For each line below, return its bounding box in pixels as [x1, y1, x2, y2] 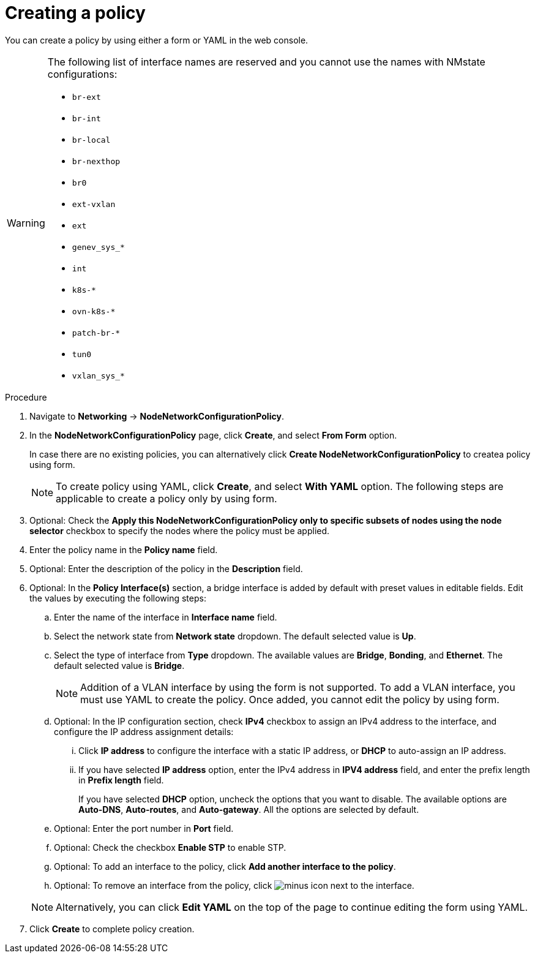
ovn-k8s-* [72, 306, 116, 316]
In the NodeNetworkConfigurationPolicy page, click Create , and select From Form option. [29, 429, 397, 440]
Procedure [5, 391, 47, 402]
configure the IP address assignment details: [54, 726, 234, 737]
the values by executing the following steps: [29, 592, 206, 603]
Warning [7, 216, 45, 229]
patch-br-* [72, 328, 121, 338]
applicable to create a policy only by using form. [56, 492, 277, 505]
